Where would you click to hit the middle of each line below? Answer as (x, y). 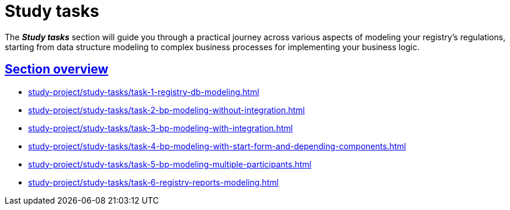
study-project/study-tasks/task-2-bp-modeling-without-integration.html (166, 110)
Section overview (57, 69)
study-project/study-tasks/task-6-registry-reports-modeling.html (153, 182)
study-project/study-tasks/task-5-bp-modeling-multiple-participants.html (170, 164)
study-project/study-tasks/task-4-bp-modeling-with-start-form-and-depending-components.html (217, 146)
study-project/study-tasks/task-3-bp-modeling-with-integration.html (161, 128)
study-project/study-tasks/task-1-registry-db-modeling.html (144, 92)
